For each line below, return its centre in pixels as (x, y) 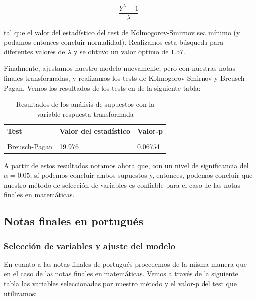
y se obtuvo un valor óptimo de (121, 51)
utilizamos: (21, 293)
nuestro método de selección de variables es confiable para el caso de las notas (122, 184)
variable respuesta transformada (85, 114)
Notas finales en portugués (74, 221)
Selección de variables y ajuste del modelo (90, 245)
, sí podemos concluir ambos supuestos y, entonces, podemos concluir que (141, 175)
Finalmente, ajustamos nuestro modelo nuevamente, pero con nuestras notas (120, 68)
